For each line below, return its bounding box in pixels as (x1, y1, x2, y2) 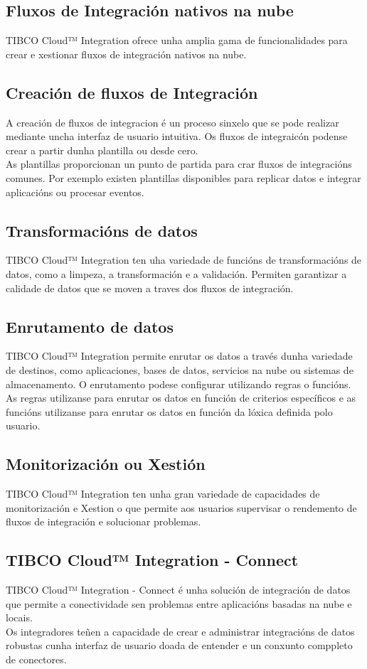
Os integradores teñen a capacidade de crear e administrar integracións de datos (6, 623, 355, 638)
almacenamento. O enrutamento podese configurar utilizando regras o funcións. (6, 376, 351, 391)
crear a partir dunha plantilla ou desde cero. (6, 142, 198, 157)
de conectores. (6, 652, 67, 667)
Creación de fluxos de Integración (6, 81, 258, 103)
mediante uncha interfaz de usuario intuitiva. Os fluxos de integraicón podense (6, 129, 348, 144)
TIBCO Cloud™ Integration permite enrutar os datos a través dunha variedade (6, 348, 353, 363)
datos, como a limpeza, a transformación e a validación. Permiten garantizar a (6, 266, 347, 281)
